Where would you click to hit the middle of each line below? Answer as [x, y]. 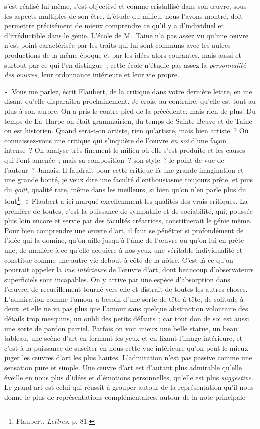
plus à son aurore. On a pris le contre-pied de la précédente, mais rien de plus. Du [130, 111]
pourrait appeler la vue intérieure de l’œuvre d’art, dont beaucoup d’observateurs [129, 269]
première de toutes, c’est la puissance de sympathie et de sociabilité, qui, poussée [129, 211]
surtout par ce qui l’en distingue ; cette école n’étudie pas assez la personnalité [125, 65]
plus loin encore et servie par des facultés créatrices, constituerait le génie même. [128, 220]
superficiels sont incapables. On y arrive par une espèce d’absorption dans [117, 279]
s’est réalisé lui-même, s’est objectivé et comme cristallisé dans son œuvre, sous [126, 6]
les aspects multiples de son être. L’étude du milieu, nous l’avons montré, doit [124, 16]
